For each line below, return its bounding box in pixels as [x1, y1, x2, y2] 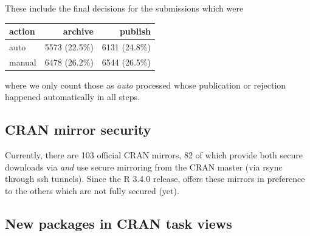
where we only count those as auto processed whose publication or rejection [5, 78, 286, 91]
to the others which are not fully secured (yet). [5, 184, 179, 197]
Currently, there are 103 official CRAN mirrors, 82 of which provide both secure [5, 149, 303, 161]
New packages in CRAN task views [5, 214, 232, 233]
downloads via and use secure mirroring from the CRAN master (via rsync [5, 160, 283, 173]
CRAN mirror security [5, 120, 151, 139]
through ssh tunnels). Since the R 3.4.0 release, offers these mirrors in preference [5, 172, 305, 185]
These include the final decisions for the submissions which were [5, 2, 244, 14]
